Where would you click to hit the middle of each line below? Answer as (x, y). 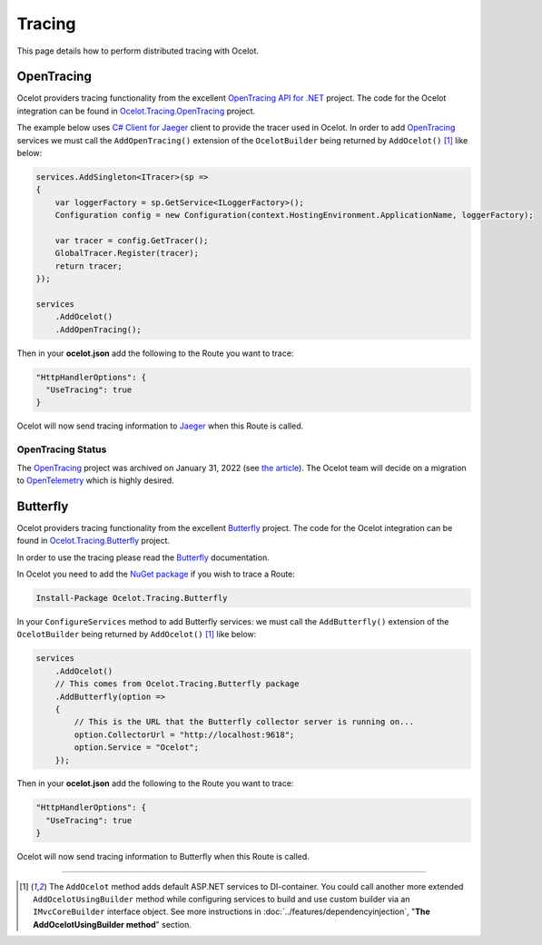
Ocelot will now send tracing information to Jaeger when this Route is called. (160, 426)
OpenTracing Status (62, 449)
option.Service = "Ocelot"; (137, 748)
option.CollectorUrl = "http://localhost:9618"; (184, 734)
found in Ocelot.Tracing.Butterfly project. (94, 541)
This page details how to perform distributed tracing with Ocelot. (138, 51)
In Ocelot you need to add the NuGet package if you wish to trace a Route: (156, 574)
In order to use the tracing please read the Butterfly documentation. (143, 557)
